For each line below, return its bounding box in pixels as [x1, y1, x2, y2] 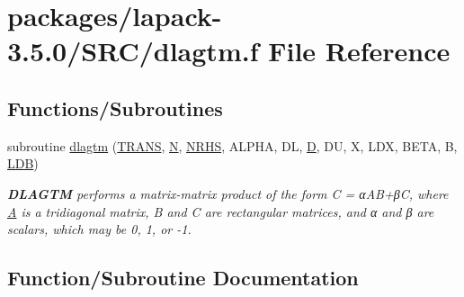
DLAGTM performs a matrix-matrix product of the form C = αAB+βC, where [7, 184, 449, 202]
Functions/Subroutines [7, 94, 223, 121]
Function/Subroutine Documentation [7, 264, 359, 292]
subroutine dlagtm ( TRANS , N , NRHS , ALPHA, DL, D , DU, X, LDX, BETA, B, [7, 136, 458, 155]
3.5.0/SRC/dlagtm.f [7, 32, 259, 69]
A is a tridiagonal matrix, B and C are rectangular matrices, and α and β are [7, 202, 434, 220]
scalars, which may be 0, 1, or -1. [7, 220, 192, 238]
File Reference [268, 32, 451, 69]
